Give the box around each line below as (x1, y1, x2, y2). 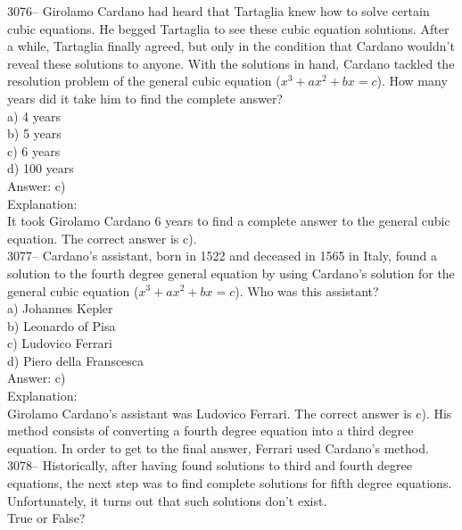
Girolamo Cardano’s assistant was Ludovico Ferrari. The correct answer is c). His (7, 403, 452, 422)
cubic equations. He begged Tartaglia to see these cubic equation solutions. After (7, 19, 450, 37)
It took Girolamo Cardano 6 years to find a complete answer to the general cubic (7, 211, 450, 230)
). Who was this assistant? (235, 281, 379, 300)
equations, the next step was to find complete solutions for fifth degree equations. (7, 474, 452, 493)
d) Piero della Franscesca (7, 351, 144, 369)
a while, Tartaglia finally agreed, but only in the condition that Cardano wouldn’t (7, 37, 455, 55)
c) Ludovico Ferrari (7, 334, 112, 352)
